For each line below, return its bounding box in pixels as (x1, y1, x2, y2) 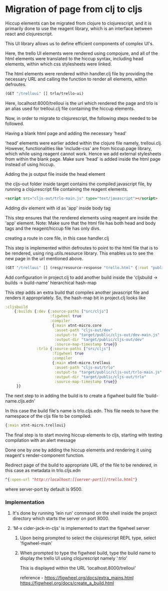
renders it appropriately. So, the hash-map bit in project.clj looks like (5, 295, 146, 301)
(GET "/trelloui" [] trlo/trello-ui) (5, 91, 84, 96)
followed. (5, 121, 24, 127)
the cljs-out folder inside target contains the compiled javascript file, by (5, 181, 152, 187)
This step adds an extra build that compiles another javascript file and (5, 289, 149, 295)
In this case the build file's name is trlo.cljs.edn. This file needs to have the (5, 408, 158, 414)
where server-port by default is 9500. (5, 486, 83, 493)
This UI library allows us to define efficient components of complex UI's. (5, 40, 154, 46)
